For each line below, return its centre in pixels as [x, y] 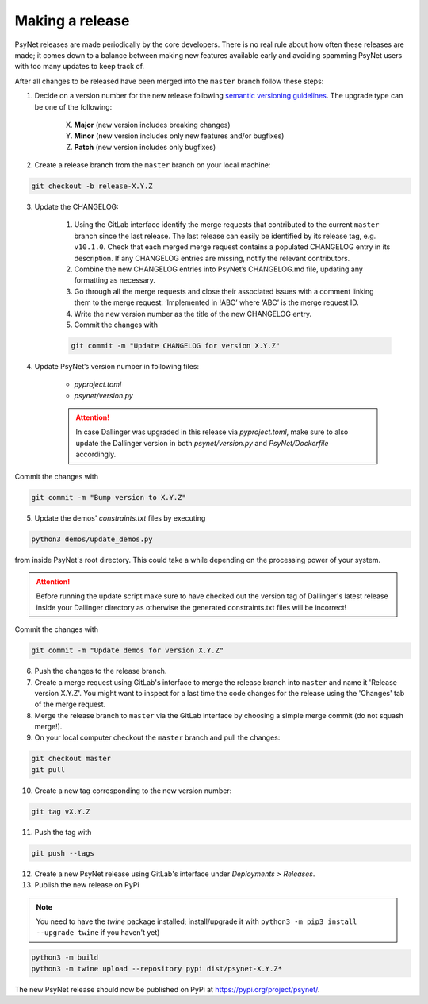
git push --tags [63, 853]
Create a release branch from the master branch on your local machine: [153, 165]
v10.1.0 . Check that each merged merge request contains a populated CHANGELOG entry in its [232, 247]
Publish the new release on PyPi [87, 885]
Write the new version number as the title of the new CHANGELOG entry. [193, 314]
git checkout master [71, 759]
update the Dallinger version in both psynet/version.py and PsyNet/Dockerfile [202, 443]
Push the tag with [63, 832]
